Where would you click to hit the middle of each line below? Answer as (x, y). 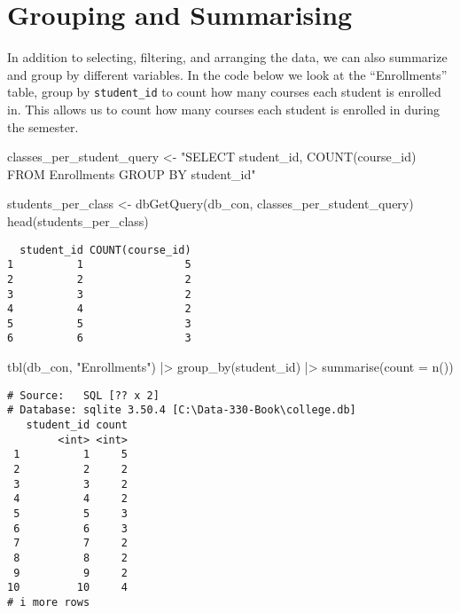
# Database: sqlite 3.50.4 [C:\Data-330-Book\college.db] (182, 410)
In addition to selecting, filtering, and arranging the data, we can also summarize (227, 57)
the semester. (43, 126)
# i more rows (49, 602)
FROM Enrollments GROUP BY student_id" (132, 173)
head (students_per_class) (78, 220)
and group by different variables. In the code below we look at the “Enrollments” (227, 74)
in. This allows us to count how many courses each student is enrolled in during (223, 109)
